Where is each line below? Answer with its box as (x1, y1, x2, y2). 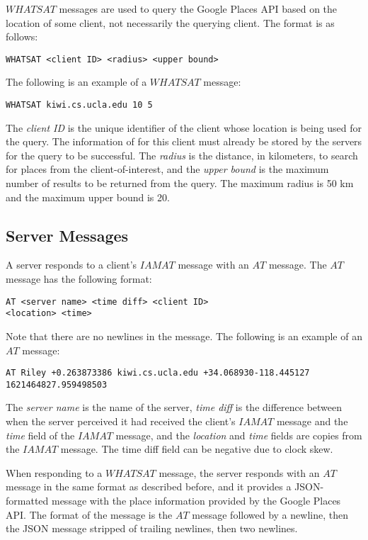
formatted (6, 493, 49, 508)
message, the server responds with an (159, 465, 320, 480)
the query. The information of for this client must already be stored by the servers (6, 134, 362, 149)
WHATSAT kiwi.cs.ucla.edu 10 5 (6, 100, 153, 111)
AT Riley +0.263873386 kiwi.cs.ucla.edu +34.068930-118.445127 (6, 368, 310, 378)
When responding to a (6, 465, 103, 480)
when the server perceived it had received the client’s (6, 414, 236, 429)
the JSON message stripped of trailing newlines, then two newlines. (6, 521, 298, 536)
